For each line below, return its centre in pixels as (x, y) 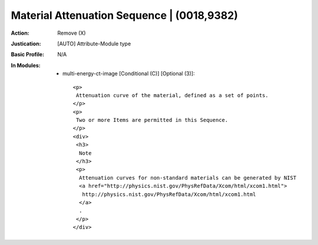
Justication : (26, 44)
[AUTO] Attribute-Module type (94, 44)
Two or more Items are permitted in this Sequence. (152, 120)
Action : (20, 33)
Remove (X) (72, 33)
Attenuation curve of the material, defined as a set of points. (172, 95)
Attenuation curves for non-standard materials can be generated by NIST (188, 178)
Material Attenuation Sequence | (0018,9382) (125, 15)
